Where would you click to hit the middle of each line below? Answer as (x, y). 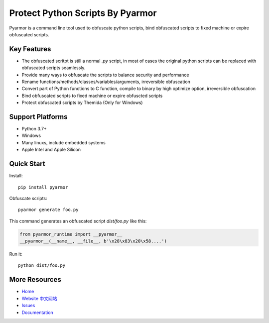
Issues (28, 306)
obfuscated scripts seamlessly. (54, 68)
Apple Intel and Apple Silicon (51, 150)
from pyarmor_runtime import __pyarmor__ (71, 234)
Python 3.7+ (34, 129)
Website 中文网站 (39, 298)
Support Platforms (38, 117)
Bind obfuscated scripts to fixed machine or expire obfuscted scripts (92, 96)
